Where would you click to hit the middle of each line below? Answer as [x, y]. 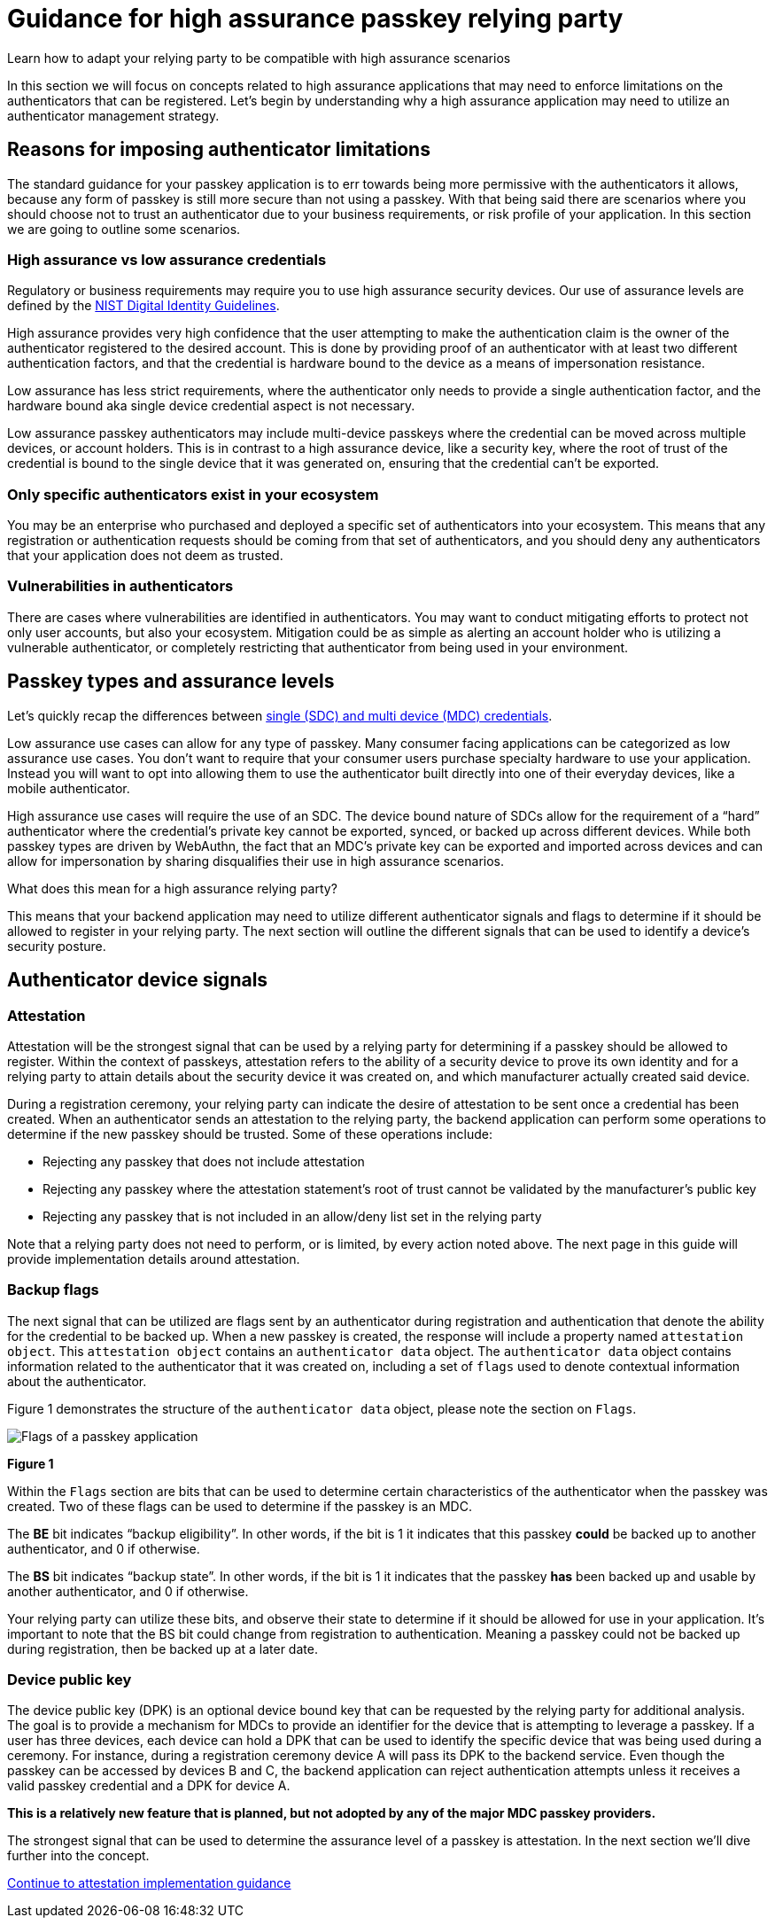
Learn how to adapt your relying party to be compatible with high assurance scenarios [259, 58]
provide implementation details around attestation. [154, 1259]
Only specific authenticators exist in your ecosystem [193, 494]
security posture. [57, 946]
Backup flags [53, 1290]
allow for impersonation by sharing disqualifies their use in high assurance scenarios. [256, 861]
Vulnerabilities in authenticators [120, 586]
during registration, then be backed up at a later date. [163, 1648]
